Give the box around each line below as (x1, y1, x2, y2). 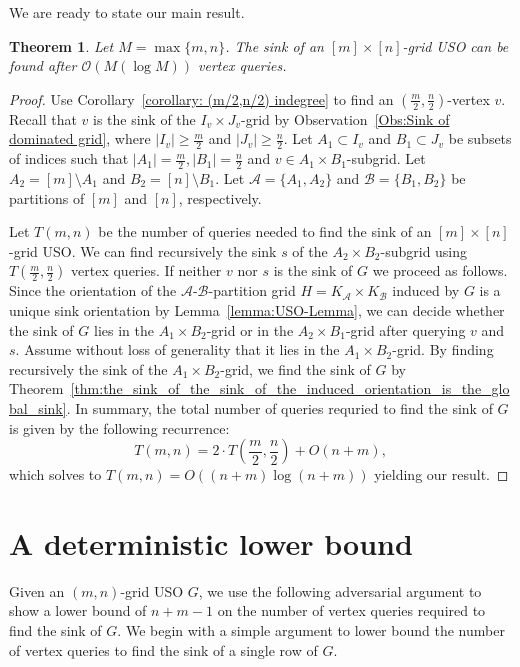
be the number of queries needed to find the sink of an (98, 221, 432, 242)
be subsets (448, 128, 512, 149)
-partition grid (208, 280, 296, 301)
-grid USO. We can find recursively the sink (9, 240, 277, 261)
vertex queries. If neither (71, 260, 222, 281)
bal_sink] (9, 397, 67, 418)
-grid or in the (206, 319, 294, 340)
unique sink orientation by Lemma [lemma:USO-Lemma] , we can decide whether (9, 300, 505, 320)
